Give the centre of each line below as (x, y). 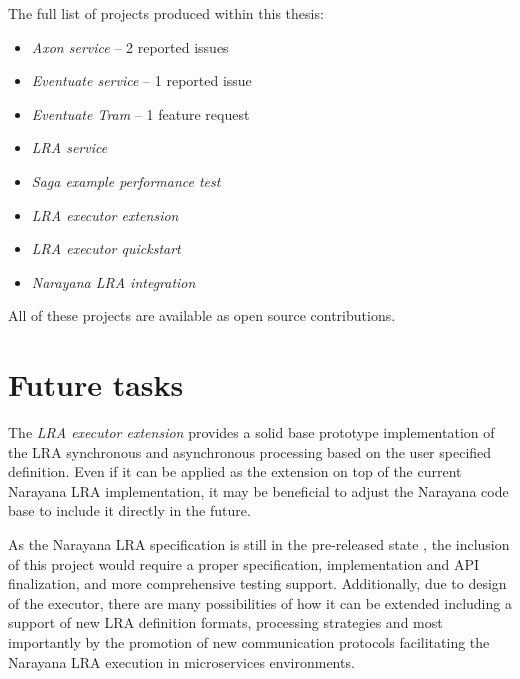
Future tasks (96, 384)
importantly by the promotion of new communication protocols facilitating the (249, 642)
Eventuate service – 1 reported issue (141, 80)
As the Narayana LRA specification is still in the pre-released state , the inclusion (259, 544)
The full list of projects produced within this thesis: (166, 13)
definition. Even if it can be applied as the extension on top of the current (235, 471)
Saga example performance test (126, 180)
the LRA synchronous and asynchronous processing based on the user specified (250, 451)
